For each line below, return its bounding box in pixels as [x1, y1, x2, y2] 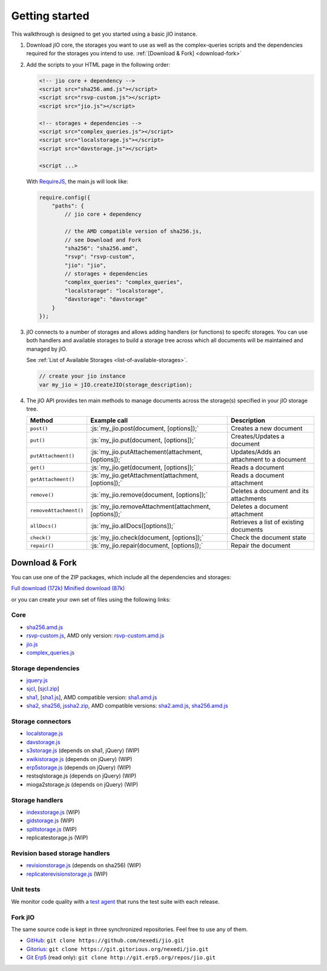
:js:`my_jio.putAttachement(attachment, [90, 448, 203, 456]
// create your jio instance [39, 373, 126, 380]
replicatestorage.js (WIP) [26, 834, 88, 841]
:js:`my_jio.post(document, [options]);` [90, 425, 199, 433]
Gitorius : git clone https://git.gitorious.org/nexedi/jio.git [26, 945, 209, 952]
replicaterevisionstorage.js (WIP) [26, 870, 108, 878]
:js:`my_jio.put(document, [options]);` [90, 436, 196, 445]
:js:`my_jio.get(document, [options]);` [90, 463, 196, 472]
